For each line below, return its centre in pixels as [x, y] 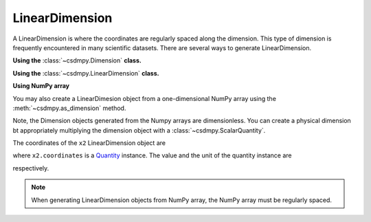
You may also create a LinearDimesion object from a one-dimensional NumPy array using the [144, 98]
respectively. [31, 168]
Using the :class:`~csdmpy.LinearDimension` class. [86, 73]
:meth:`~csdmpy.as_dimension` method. [69, 108]
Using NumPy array [41, 86]
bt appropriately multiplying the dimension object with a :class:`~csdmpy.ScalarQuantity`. [139, 130]
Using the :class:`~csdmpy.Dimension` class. [77, 60]
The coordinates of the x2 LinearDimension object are [89, 143]
